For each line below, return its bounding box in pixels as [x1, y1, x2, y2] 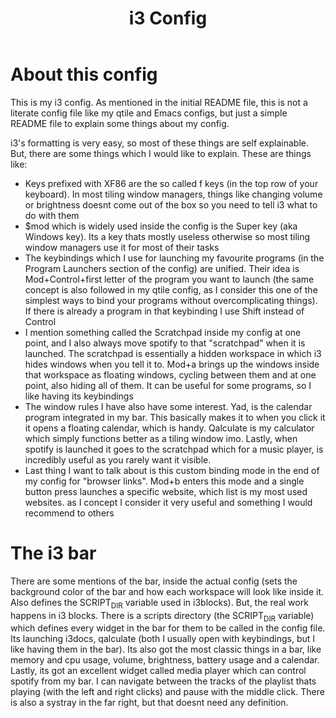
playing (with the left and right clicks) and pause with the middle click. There [10, 686, 325, 698]
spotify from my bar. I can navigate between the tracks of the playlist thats [10, 675, 317, 687]
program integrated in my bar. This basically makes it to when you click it [24, 411, 326, 423]
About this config [10, 63, 158, 86]
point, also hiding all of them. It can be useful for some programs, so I [24, 379, 312, 391]
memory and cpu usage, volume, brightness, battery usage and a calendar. [10, 654, 320, 666]
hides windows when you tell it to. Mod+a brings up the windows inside [24, 358, 320, 370]
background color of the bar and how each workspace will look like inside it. [10, 585, 325, 597]
